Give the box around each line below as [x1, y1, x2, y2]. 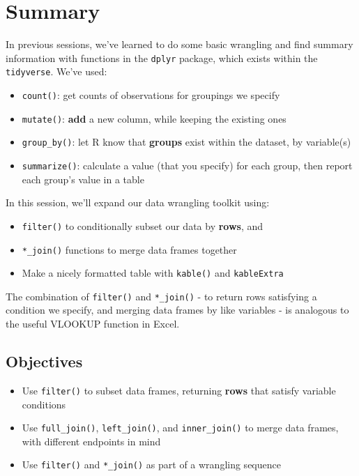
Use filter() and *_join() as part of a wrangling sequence [22, 457, 281, 472]
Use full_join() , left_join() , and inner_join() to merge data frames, [22, 420, 339, 435]
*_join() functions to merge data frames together [22, 242, 237, 256]
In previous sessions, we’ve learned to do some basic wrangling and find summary [6, 37, 353, 52]
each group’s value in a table [22, 171, 144, 186]
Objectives [6, 351, 83, 372]
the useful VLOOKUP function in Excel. [6, 316, 180, 331]
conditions [22, 397, 66, 411]
